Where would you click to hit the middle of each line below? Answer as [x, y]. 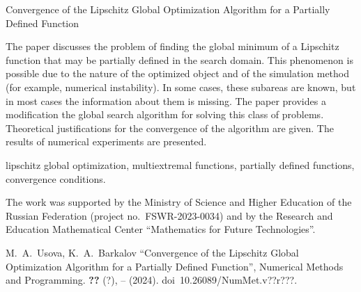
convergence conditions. [56, 178]
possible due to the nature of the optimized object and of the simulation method [178, 73]
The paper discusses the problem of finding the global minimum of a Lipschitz [172, 46]
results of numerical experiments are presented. [106, 141]
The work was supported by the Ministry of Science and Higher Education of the [179, 202]
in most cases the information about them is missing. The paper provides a [166, 100]
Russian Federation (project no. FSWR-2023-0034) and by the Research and [169, 215]
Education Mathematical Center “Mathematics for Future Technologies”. [161, 229]
